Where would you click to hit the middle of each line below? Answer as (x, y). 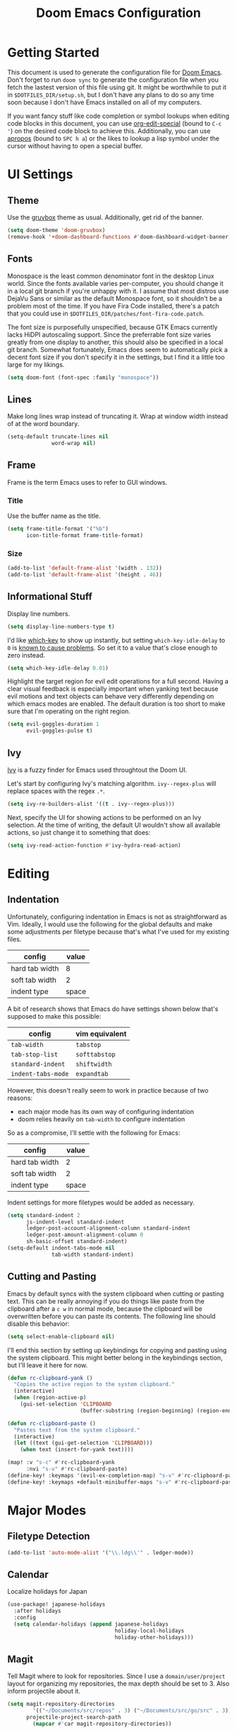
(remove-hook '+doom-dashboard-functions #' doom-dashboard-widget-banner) (120, 237)
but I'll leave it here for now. (48, 1365)
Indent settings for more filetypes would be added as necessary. (101, 1202)
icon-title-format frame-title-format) (84, 535)
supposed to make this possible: (54, 1016)
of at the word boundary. (43, 424)
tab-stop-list (35, 1054)
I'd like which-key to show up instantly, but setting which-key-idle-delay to (116, 640)
